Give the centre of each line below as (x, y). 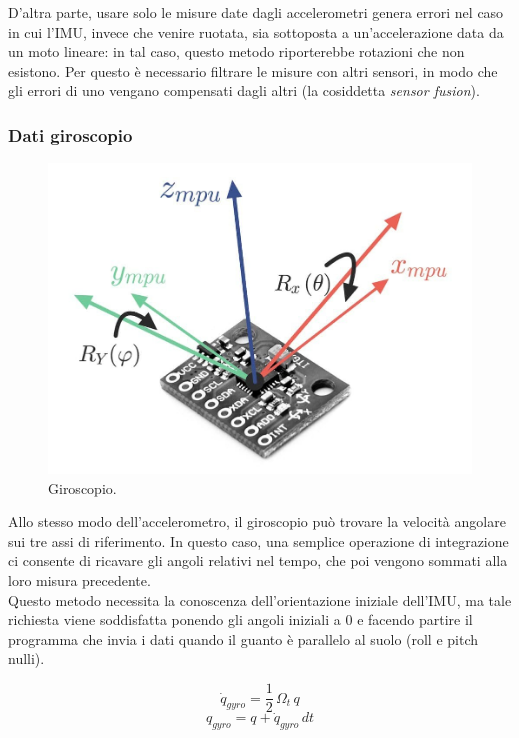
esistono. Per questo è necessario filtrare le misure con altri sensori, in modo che (253, 70)
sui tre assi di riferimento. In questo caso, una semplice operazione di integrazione (258, 540)
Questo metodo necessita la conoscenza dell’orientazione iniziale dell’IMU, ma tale (260, 599)
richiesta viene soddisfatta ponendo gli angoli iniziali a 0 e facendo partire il (240, 619)
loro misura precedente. (79, 580)
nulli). (26, 658)
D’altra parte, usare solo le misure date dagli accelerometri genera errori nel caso (256, 12)
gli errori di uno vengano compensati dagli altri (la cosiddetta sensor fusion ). (244, 90)
